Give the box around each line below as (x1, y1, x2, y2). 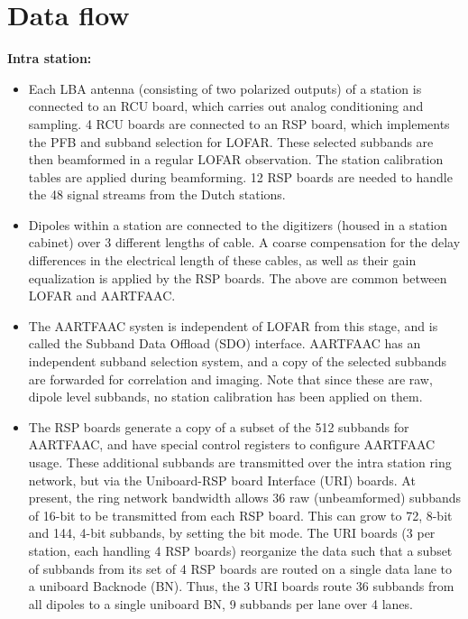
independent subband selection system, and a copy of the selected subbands (28, 352, 447, 371)
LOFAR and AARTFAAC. (28, 286, 176, 305)
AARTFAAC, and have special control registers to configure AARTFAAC (28, 435, 436, 454)
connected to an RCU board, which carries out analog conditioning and (28, 97, 424, 115)
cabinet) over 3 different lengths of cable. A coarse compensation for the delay (28, 233, 461, 252)
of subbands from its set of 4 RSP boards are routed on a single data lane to (28, 559, 453, 577)
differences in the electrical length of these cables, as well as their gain (28, 251, 417, 270)
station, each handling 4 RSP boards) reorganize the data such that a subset (28, 540, 453, 559)
